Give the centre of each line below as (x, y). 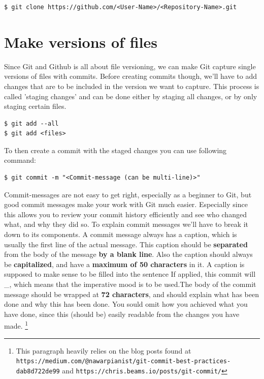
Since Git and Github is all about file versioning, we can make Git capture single (130, 66)
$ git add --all (31, 123)
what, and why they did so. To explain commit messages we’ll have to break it (126, 224)
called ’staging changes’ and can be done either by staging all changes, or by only (131, 96)
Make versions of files (81, 41)
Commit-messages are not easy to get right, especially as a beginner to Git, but (128, 194)
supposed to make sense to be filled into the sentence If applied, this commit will (130, 274)
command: (20, 160)
